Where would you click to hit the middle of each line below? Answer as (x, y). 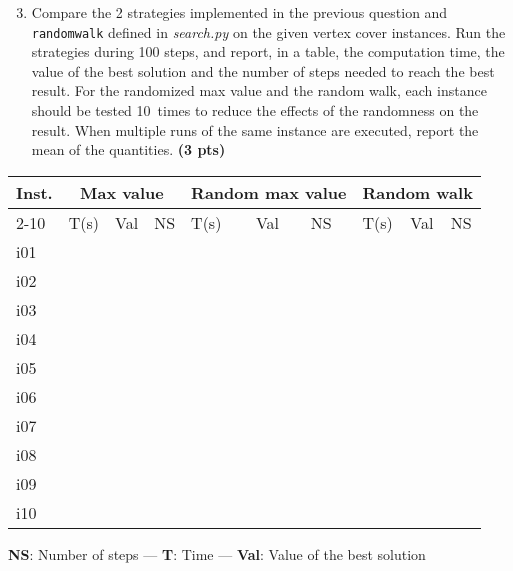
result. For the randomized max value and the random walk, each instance (259, 90)
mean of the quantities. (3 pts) (128, 149)
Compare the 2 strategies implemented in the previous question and (239, 12)
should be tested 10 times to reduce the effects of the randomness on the (255, 110)
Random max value (269, 192)
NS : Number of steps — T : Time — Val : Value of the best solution (217, 553)
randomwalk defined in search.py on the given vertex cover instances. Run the (268, 31)
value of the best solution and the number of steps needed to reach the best (263, 70)
